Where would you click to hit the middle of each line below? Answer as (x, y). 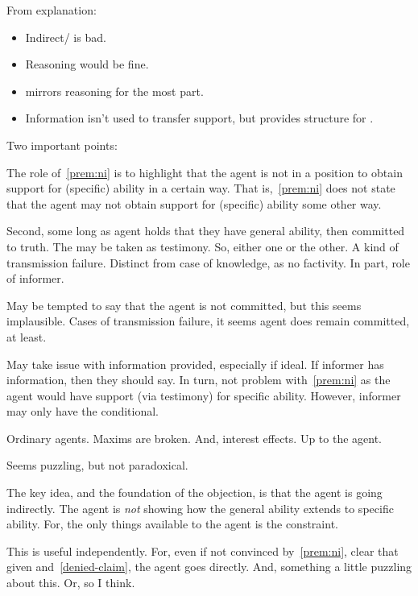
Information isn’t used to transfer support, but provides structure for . (199, 118)
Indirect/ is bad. (66, 37)
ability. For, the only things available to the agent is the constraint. (172, 524)
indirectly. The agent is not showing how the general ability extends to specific (200, 508)
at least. (27, 336)
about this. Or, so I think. (71, 583)
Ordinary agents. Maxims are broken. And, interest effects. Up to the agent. (194, 438)
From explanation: (52, 10)
